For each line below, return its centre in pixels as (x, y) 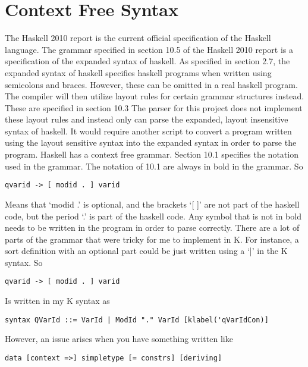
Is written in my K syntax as (57, 301)
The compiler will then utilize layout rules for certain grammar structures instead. (155, 96)
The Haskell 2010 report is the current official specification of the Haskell (138, 38)
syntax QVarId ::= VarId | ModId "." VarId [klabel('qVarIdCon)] (137, 320)
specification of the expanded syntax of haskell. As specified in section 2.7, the (147, 61)
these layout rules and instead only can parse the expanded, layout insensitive (147, 119)
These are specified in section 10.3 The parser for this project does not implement (154, 107)
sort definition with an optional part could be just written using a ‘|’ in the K (146, 251)
